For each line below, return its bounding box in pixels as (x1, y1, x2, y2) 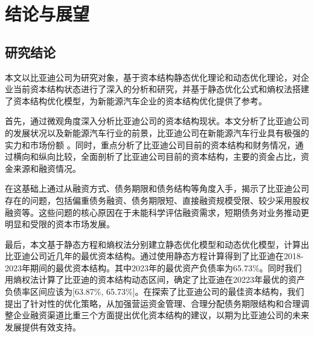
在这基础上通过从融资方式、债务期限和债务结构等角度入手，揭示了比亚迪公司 (5, 182, 309, 195)
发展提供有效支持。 (5, 320, 81, 333)
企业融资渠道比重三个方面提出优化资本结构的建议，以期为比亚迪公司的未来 (13, 309, 309, 321)
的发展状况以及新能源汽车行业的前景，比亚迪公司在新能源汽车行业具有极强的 (5, 126, 309, 139)
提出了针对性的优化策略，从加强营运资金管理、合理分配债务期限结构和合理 (5, 297, 301, 309)
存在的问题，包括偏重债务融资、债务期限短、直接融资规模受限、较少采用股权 (5, 194, 309, 206)
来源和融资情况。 (13, 162, 81, 174)
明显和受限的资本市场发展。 (5, 218, 115, 230)
